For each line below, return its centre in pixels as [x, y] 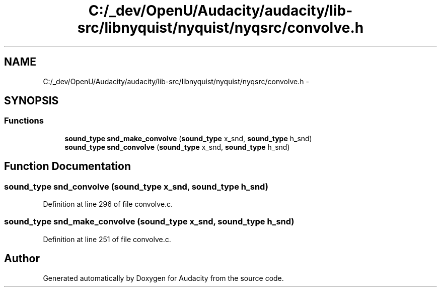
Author [22, 259]
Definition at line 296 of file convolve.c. [108, 204]
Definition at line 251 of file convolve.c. [107, 239]
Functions [24, 121]
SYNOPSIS [31, 101]
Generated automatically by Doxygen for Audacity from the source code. [163, 278]
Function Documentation [67, 166]
